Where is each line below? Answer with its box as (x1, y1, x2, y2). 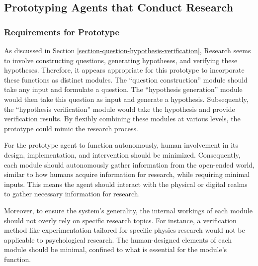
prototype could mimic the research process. (4, 123, 138, 133)
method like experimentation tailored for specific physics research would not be (4, 225, 245, 235)
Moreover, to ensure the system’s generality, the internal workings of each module (4, 205, 253, 215)
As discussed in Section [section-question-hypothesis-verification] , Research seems (4, 45, 251, 55)
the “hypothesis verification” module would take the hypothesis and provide (4, 103, 235, 114)
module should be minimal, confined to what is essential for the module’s (4, 244, 227, 255)
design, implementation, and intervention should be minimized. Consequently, (4, 149, 241, 160)
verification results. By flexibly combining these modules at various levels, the (4, 113, 241, 124)
